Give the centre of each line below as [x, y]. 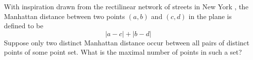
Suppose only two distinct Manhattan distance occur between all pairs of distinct [127, 42]
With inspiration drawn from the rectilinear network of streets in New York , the [126, 6]
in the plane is [210, 16]
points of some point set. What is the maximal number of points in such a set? [123, 52]
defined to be [24, 26]
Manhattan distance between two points [65, 16]
